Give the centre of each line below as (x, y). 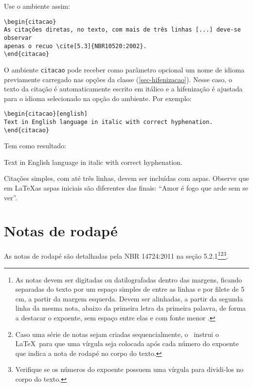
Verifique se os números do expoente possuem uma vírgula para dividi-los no (129, 369)
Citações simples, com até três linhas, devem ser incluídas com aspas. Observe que (127, 178)
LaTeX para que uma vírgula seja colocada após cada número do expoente (127, 343)
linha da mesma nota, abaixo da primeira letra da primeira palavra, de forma (131, 308)
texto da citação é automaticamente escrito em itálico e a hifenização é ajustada (123, 89)
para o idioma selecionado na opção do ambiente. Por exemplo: (98, 98)
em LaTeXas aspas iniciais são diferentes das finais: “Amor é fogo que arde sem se (126, 188)
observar (18, 38)
